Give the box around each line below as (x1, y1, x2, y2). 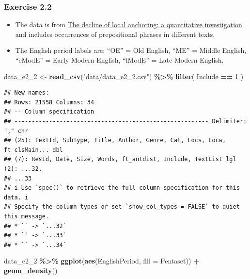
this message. (4, 213, 49, 220)
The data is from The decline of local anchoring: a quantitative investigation (15, 19, 242, 30)
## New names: (4, 89, 49, 97)
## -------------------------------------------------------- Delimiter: (4, 117, 247, 125)
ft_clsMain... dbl (4, 146, 63, 153)
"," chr (4, 127, 29, 134)
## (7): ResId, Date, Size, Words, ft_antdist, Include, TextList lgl (4, 156, 236, 163)
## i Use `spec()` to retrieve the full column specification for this (4, 184, 240, 192)
